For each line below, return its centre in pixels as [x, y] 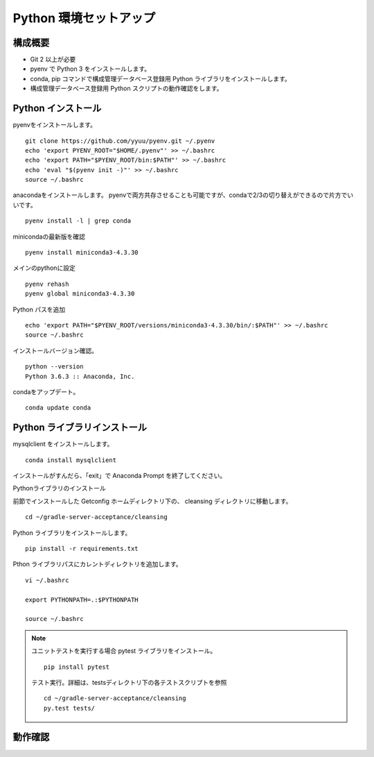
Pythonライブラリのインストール [60, 488]
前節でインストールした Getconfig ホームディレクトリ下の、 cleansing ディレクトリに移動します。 [152, 501]
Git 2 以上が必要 [53, 60]
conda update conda [58, 408]
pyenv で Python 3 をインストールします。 [90, 69]
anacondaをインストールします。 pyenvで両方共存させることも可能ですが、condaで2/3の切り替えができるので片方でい [183, 195]
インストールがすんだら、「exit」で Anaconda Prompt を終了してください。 [119, 476]
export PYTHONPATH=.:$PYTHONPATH [82, 599]
